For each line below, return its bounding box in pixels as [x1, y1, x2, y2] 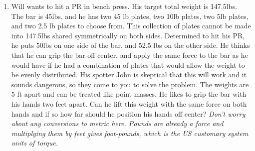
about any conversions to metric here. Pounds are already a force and [11, 118, 224, 129]
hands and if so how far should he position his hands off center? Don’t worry [11, 108, 246, 119]
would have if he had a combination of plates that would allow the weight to [11, 59, 245, 70]
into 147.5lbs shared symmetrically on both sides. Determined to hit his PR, [11, 30, 245, 40]
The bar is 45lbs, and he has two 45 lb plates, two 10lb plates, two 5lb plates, [11, 10, 249, 21]
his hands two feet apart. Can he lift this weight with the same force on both [11, 98, 247, 109]
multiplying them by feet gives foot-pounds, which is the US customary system [11, 128, 249, 138]
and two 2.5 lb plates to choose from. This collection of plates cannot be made [11, 20, 251, 31]
